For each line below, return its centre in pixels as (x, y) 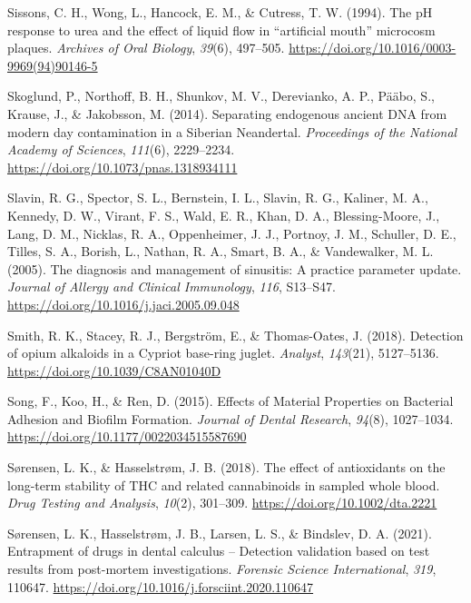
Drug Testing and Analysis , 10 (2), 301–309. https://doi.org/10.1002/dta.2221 (222, 503)
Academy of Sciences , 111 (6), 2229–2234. (121, 149)
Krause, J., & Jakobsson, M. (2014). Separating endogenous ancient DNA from (227, 113)
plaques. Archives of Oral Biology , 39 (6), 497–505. (146, 48)
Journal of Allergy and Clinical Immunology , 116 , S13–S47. (172, 287)
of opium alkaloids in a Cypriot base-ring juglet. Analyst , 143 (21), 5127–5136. (223, 353)
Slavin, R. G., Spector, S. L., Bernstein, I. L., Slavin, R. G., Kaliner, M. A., (218, 198)
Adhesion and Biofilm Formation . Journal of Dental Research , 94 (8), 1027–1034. (231, 418)
